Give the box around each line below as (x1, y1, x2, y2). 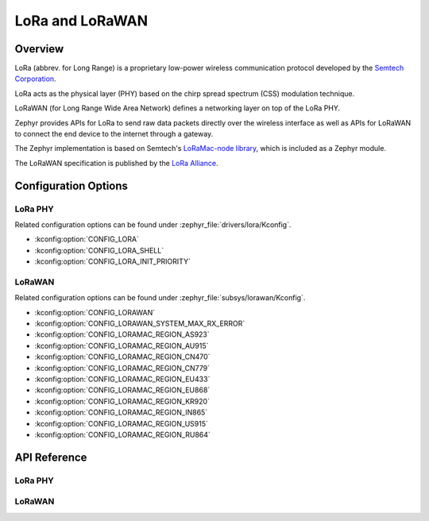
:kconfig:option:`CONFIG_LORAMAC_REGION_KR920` (34, 396, 211, 406)
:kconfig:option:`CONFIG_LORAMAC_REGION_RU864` (34, 430, 211, 439)
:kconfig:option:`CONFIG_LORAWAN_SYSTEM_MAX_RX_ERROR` (34, 318, 245, 329)
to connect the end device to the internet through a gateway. (14, 129, 214, 139)
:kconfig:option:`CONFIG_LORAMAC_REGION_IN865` (34, 407, 208, 417)
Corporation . (14, 74, 56, 83)
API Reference (14, 450, 87, 464)
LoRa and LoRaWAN (14, 12, 149, 29)
